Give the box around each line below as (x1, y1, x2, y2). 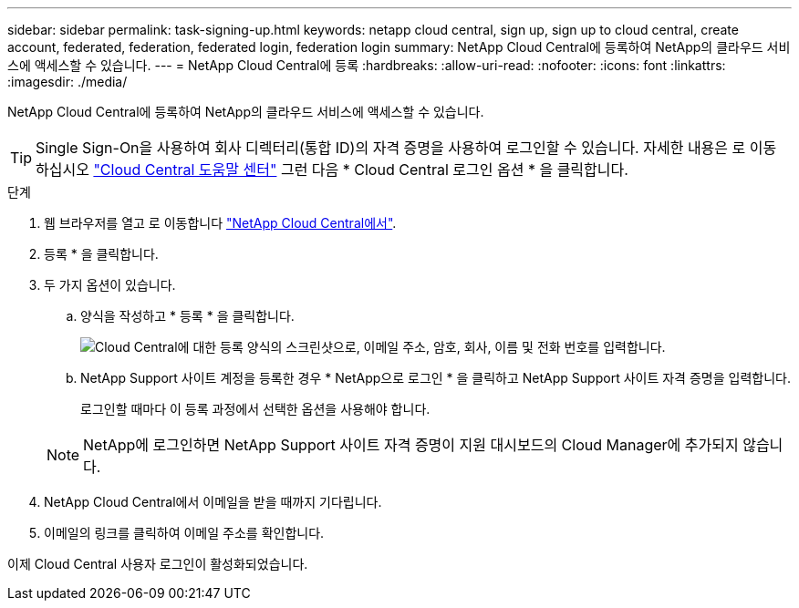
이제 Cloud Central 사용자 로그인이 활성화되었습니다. (7, 556, 308, 572)
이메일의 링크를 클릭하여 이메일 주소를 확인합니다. (44, 525, 325, 541)
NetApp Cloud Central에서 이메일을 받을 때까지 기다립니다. (44, 494, 382, 510)
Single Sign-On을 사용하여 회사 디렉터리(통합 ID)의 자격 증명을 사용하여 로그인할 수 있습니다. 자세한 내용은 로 (36, 139, 746, 157)
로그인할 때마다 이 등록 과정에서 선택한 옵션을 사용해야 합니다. (80, 401, 431, 417)
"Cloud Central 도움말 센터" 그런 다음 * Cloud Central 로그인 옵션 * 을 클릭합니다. (93, 160, 628, 179)
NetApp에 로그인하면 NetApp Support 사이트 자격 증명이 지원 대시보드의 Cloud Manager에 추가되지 (83, 436, 739, 454)
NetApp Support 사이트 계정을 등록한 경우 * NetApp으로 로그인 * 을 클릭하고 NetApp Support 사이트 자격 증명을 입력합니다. (80, 370, 791, 386)
